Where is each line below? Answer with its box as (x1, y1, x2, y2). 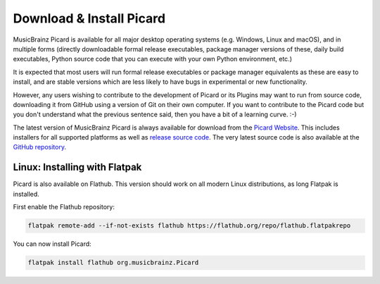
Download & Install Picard (13, 11, 165, 26)
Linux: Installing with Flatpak (13, 161, 142, 173)
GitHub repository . (13, 143, 67, 152)
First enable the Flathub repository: (13, 203, 115, 211)
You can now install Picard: (13, 240, 91, 248)
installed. (13, 190, 40, 198)
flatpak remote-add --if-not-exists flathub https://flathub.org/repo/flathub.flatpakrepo (27, 222, 351, 230)
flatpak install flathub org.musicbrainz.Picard (27, 259, 199, 267)
